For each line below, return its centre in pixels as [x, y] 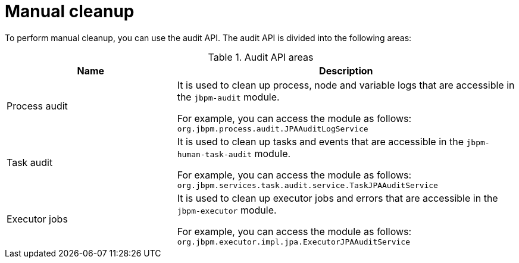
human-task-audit [214, 154]
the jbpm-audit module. [228, 97]
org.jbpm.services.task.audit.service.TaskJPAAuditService [307, 185]
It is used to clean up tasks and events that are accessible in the [321, 141]
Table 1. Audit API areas [261, 57]
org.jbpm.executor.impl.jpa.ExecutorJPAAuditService [293, 242]
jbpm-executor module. [227, 210]
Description [346, 71]
